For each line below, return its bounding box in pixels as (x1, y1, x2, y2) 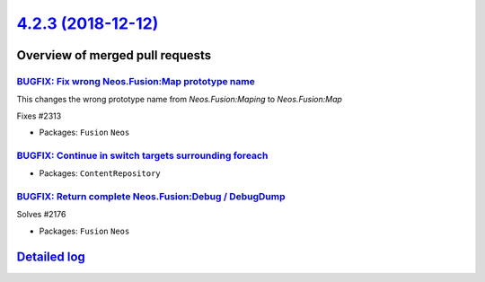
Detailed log (16, 249, 85, 264)
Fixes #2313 (16, 110, 62, 121)
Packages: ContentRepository (39, 168, 161, 179)
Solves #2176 (16, 209, 66, 220)
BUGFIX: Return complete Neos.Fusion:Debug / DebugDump (16, 190, 287, 202)
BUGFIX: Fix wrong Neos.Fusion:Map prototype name (16, 75, 255, 87)
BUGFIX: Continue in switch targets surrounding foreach (16, 149, 269, 162)
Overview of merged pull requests (16, 48, 212, 63)
